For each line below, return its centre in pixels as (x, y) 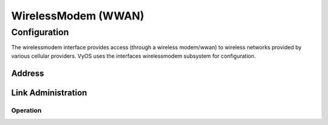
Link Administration (49, 93)
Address (28, 73)
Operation (26, 110)
